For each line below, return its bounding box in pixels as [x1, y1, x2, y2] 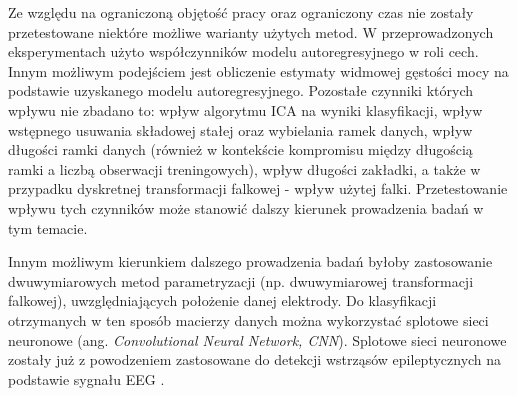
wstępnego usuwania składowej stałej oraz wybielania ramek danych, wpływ [8, 119, 473, 140]
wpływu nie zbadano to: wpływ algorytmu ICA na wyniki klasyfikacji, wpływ [8, 99, 483, 120]
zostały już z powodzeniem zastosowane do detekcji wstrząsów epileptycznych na [8, 349, 502, 370]
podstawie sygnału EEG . [8, 368, 165, 389]
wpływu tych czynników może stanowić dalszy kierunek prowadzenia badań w [8, 197, 484, 218]
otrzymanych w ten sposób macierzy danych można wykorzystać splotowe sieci [8, 309, 489, 330]
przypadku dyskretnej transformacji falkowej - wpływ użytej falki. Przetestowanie [8, 178, 508, 199]
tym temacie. [8, 217, 88, 238]
